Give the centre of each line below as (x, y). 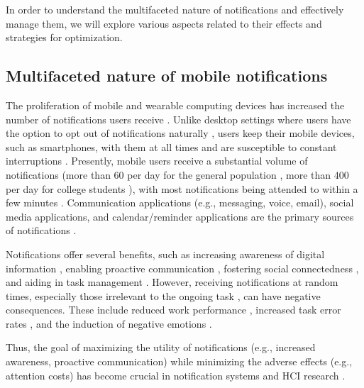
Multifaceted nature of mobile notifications (167, 76)
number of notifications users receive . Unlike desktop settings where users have (178, 119)
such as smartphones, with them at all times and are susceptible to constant (171, 146)
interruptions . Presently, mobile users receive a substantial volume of (157, 161)
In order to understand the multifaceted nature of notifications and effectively (175, 9)
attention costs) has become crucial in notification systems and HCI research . (176, 375)
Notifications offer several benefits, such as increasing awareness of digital (165, 254)
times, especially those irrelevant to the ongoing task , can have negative (163, 295)
